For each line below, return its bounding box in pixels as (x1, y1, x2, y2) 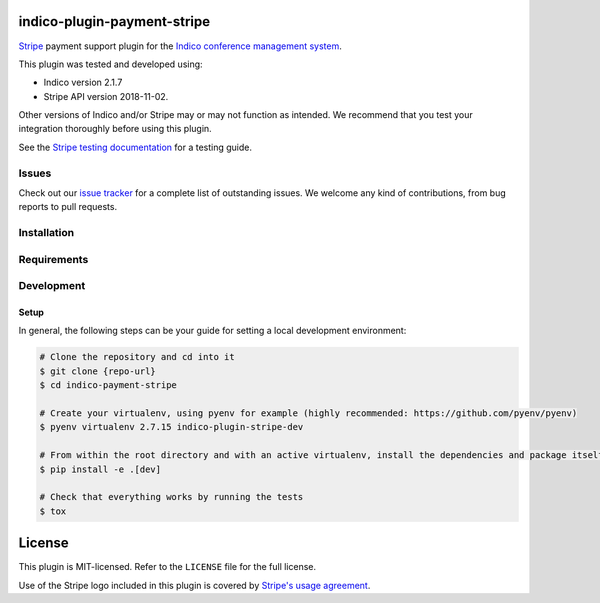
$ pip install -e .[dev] (39, 463, 162, 475)
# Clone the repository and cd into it (39, 351, 235, 363)
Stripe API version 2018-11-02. (43, 90, 169, 102)
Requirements (18, 252, 89, 266)
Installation (18, 226, 75, 240)
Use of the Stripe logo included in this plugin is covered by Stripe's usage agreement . (18, 579, 371, 591)
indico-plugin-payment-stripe (18, 13, 210, 30)
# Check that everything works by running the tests (39, 491, 304, 503)
